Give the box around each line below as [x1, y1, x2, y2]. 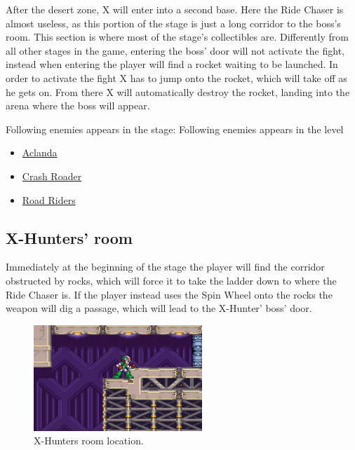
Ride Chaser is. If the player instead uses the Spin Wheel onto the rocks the [6, 287, 333, 301]
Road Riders [22, 192, 76, 207]
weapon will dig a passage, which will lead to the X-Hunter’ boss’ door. [6, 301, 312, 315]
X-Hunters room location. [34, 433, 144, 448]
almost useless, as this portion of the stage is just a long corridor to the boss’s [6, 15, 341, 30]
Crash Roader [22, 168, 82, 183]
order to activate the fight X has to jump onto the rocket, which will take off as [6, 70, 347, 85]
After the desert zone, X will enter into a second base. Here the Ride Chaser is [6, 2, 344, 16]
